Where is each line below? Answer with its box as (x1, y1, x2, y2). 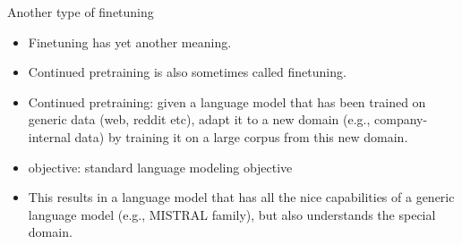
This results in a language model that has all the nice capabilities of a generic (28, 188, 455, 206)
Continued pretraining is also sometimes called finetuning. (28, 63, 346, 81)
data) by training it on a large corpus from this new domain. (74, 127, 408, 146)
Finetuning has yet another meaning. (28, 32, 232, 51)
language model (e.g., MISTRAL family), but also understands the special (28, 205, 436, 223)
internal (28, 127, 71, 146)
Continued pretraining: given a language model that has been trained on (28, 92, 426, 111)
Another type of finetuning (7, 3, 154, 21)
